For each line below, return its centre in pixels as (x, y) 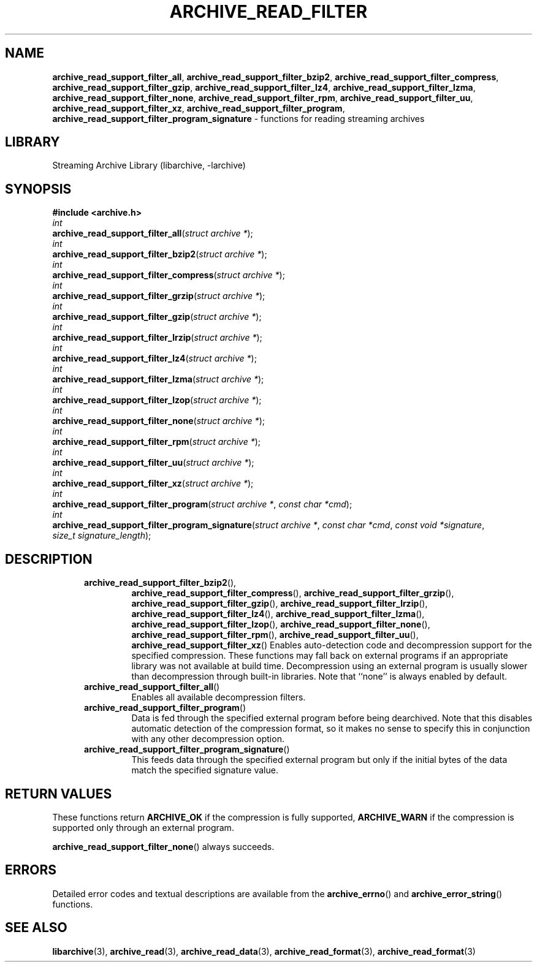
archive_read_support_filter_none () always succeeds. (163, 846)
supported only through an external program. (143, 827)
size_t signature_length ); (102, 536)
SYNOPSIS (38, 189)
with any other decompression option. (208, 739)
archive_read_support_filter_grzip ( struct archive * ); (159, 296)
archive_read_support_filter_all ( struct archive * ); (153, 233)
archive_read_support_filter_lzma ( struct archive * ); (158, 379)
